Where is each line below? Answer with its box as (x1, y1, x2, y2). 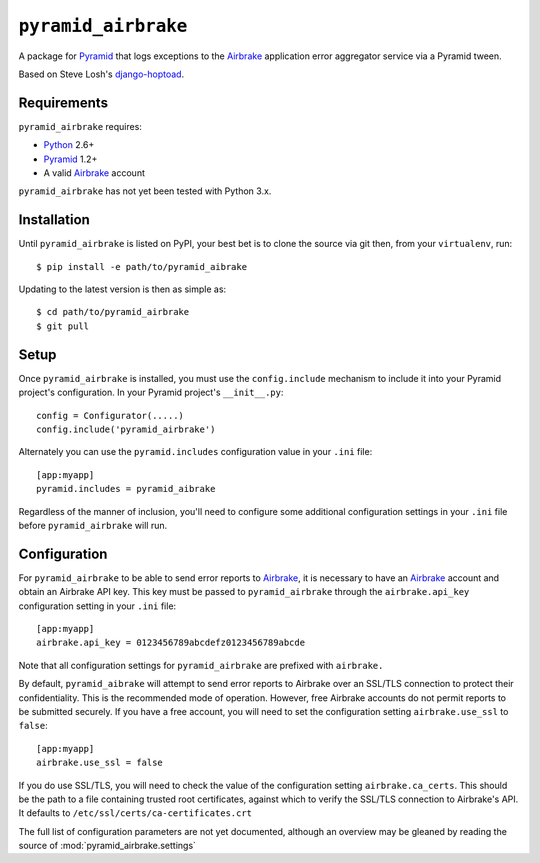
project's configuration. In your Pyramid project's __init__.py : (18, 386, 284, 399)
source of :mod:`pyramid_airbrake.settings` (18, 840, 197, 852)
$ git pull (36, 320, 90, 332)
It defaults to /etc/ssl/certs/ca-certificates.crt (18, 807, 253, 819)
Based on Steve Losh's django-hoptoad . (18, 68, 185, 80)
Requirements (18, 94, 109, 111)
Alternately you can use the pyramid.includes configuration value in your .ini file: (18, 446, 373, 458)
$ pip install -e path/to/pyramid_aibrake (36, 261, 248, 272)
